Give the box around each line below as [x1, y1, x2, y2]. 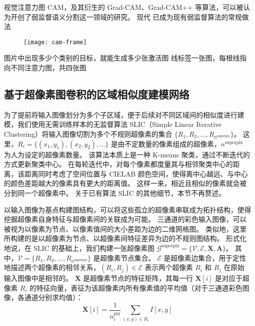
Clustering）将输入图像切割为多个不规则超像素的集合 [4, 129, 173, 139]
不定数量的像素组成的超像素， [125, 138, 221, 148]
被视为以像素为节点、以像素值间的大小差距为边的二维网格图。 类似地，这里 [4, 223, 247, 234]
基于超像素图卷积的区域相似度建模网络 [4, 87, 189, 102]
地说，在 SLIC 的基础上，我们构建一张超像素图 [4, 242, 155, 253]
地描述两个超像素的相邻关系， [4, 262, 100, 272]
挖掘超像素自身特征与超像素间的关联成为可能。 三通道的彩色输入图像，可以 [4, 214, 247, 224]
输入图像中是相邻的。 [4, 273, 73, 283]
